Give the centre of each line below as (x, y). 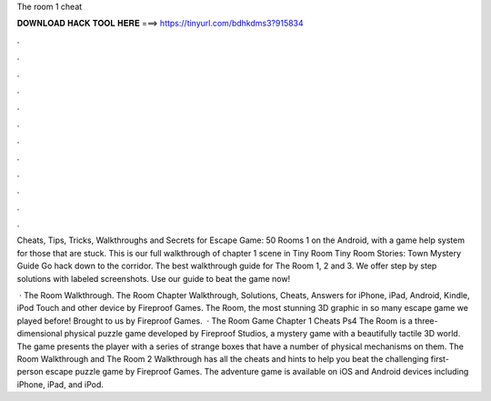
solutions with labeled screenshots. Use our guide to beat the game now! (154, 278)
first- (440, 358)
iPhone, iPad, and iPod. (60, 384)
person (30, 372)
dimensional (40, 334)
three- (426, 321)
